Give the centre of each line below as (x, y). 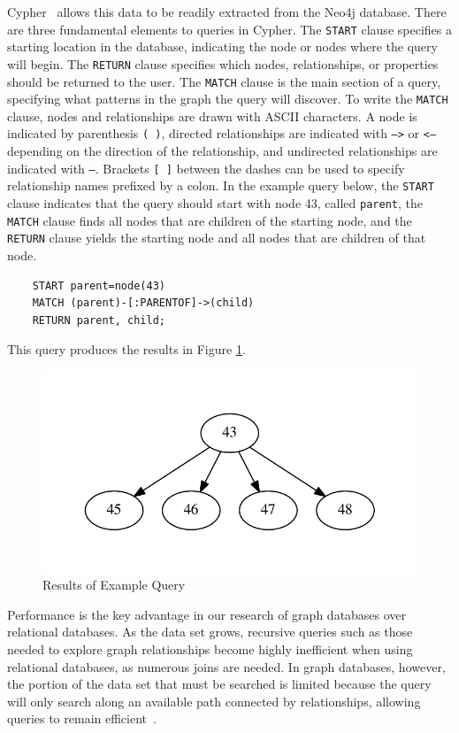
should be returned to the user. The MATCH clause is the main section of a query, (224, 81)
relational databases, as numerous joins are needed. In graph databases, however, (226, 666)
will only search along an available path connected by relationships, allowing (214, 701)
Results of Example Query (114, 585)
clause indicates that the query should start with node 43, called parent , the (215, 202)
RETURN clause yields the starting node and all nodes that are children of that (217, 238)
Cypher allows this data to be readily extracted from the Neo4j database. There (227, 12)
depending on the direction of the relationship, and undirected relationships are (222, 151)
